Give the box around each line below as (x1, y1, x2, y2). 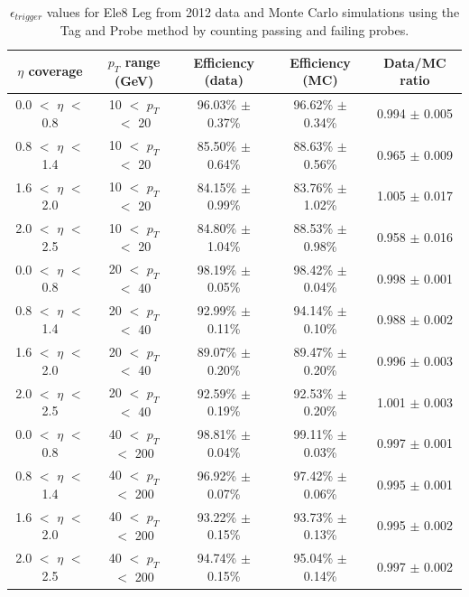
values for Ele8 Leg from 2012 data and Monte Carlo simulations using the (46, 3, 460, 21)
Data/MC (383, 52, 446, 71)
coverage (28, 61, 83, 80)
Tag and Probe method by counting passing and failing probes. (60, 21, 409, 40)
